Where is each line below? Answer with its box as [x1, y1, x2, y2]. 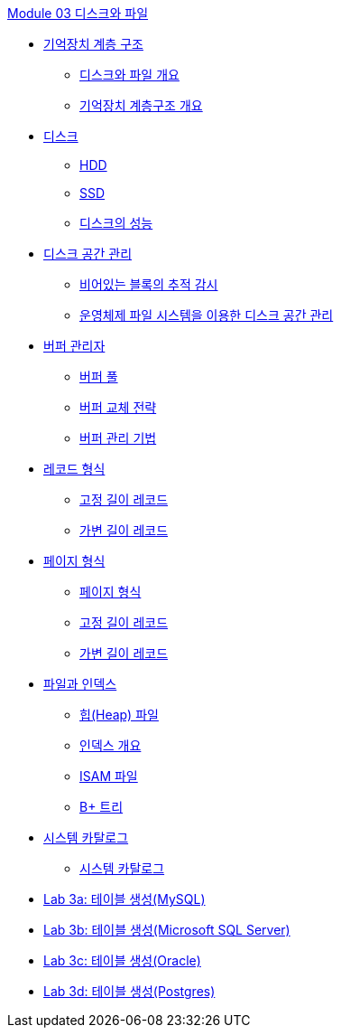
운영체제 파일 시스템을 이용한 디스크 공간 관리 [79, 307, 334, 323]
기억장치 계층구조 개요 [79, 98, 203, 113]
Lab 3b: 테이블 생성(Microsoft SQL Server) [43, 922, 290, 937]
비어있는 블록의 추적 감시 [79, 277, 218, 292]
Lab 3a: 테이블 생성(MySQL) [43, 891, 206, 907]
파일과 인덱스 [43, 676, 117, 692]
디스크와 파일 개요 [79, 67, 180, 82]
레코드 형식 [43, 461, 106, 476]
